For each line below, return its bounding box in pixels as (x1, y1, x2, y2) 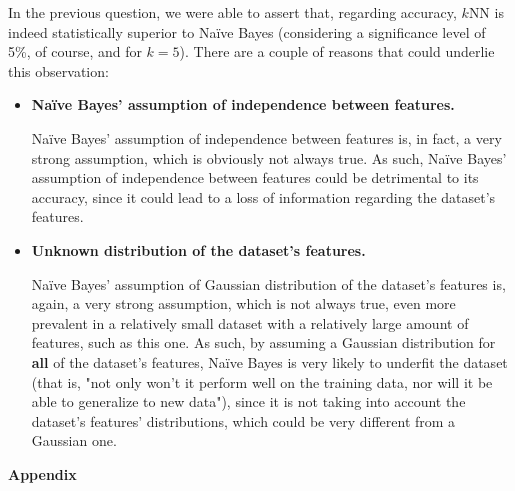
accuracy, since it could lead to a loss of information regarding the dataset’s (31, 186, 496, 207)
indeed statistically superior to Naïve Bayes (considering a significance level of (8, 21, 486, 42)
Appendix (8, 463, 77, 484)
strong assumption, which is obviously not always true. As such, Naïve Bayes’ (31, 147, 507, 168)
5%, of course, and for (8, 41, 142, 62)
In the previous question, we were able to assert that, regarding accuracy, (8, 2, 457, 22)
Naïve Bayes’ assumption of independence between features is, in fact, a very (31, 127, 502, 148)
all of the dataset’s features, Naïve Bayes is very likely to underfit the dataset (31, 351, 508, 372)
